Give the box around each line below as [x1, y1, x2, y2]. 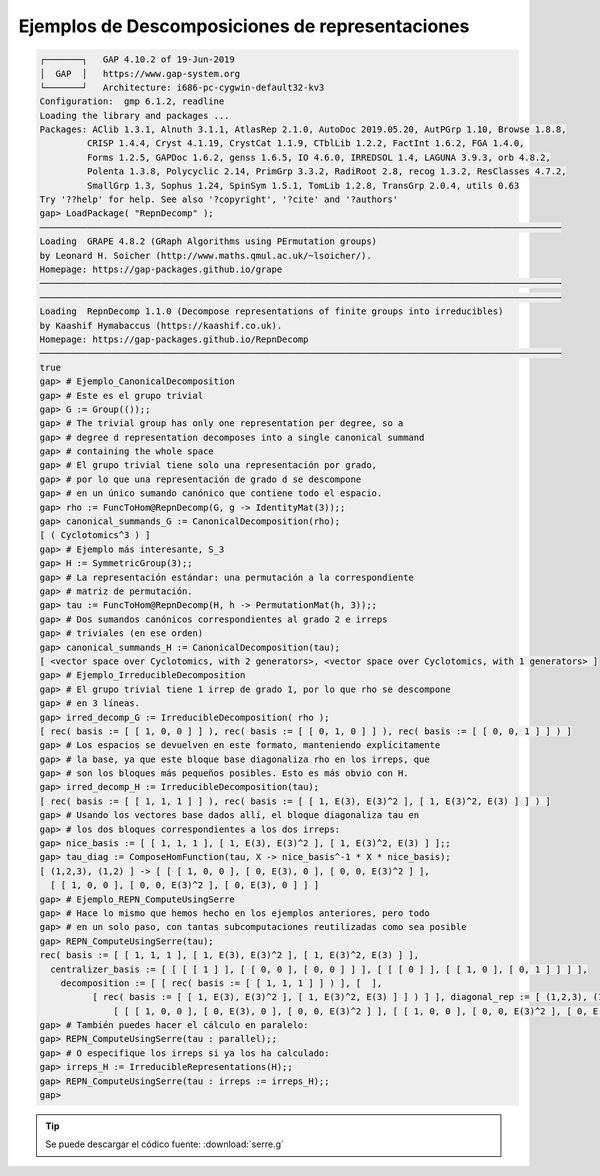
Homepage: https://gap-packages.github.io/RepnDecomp [39, 333, 309, 345]
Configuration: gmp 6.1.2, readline [39, 96, 225, 107]
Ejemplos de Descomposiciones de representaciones [18, 15, 470, 37]
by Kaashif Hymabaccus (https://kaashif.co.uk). [39, 320, 283, 331]
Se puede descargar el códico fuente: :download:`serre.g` [45, 1138, 284, 1150]
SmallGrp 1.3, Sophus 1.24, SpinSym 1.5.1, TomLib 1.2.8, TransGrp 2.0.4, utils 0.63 [86, 180, 520, 191]
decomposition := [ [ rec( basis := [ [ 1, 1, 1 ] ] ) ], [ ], [60, 977, 383, 989]
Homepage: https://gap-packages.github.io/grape [39, 264, 283, 275]
